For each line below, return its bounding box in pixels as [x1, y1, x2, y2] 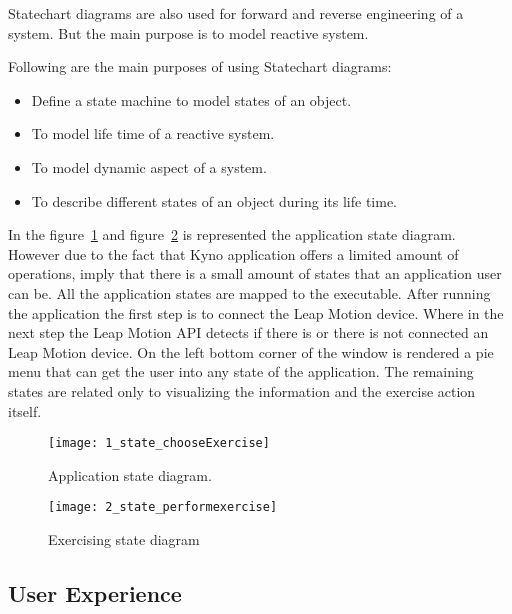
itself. [8, 400, 42, 421]
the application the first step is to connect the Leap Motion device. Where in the [8, 302, 504, 323]
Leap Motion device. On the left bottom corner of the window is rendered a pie [8, 341, 494, 362]
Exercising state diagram [48, 529, 200, 549]
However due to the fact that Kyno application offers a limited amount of [8, 243, 459, 264]
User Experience [8, 577, 182, 608]
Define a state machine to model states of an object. [31, 89, 352, 110]
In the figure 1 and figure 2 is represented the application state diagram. [8, 224, 456, 245]
